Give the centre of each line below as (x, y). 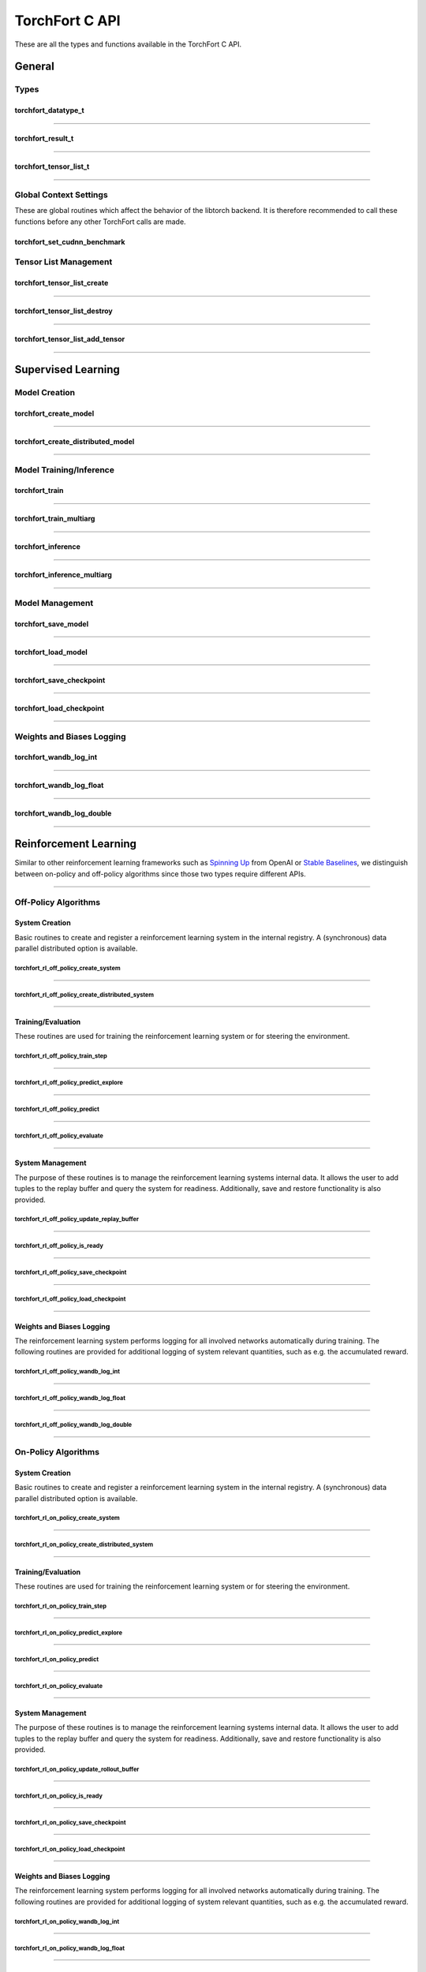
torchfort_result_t (44, 139)
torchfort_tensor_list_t (52, 166)
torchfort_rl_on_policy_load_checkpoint (70, 1849)
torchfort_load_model (51, 652)
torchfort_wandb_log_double (63, 813)
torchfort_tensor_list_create (62, 283)
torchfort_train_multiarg (55, 519)
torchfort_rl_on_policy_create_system (67, 1518)
